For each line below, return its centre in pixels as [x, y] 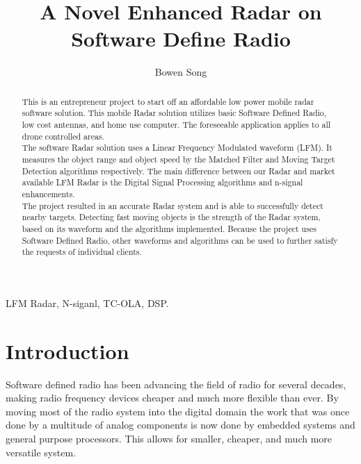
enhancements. [48, 193]
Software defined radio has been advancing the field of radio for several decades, [176, 384]
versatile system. [41, 452]
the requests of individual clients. [82, 252]
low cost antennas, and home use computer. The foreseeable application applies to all [176, 125]
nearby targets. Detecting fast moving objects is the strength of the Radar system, [171, 217]
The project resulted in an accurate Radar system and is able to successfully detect [173, 205]
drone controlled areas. [63, 136]
